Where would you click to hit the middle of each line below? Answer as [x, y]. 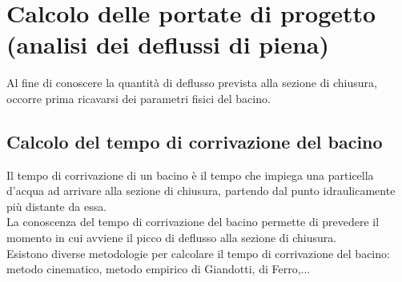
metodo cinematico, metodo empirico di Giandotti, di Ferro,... [159, 269]
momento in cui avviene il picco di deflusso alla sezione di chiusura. [172, 238]
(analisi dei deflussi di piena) [168, 44]
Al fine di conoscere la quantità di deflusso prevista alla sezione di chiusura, [192, 83]
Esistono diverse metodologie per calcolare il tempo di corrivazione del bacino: [198, 253]
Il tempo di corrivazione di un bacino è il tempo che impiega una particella [190, 175]
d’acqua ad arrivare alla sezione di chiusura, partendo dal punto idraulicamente [201, 191]
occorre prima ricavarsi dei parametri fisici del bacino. [139, 98]
